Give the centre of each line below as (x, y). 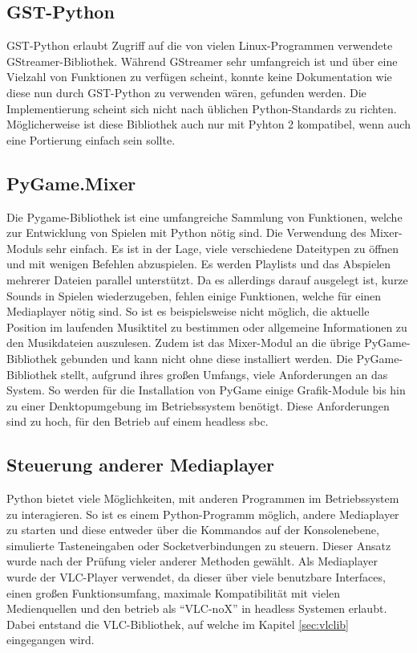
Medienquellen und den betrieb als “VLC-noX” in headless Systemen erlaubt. (197, 608)
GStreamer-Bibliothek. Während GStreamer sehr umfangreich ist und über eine (202, 61)
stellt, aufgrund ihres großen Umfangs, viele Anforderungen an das (224, 374)
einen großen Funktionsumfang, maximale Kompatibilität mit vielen (174, 592)
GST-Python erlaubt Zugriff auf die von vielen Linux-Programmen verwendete (200, 45)
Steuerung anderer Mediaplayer (141, 465)
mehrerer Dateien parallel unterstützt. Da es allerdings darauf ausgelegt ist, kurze (207, 279)
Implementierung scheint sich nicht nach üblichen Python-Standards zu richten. (202, 108)
